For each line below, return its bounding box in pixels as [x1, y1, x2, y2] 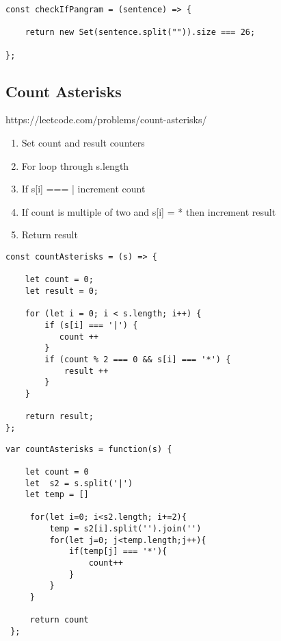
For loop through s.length [21, 158, 129, 173]
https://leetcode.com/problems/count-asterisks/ [5, 112, 207, 127]
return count [29, 615, 89, 625]
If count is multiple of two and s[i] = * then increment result [21, 204, 276, 218]
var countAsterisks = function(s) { [5, 444, 172, 454]
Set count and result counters [21, 136, 145, 150]
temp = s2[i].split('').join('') [49, 524, 202, 534]
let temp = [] [25, 490, 89, 500]
